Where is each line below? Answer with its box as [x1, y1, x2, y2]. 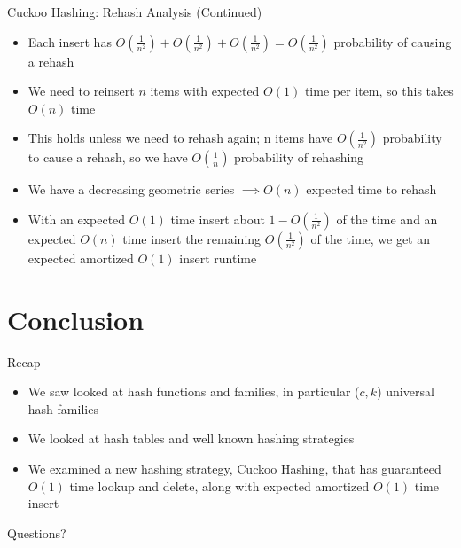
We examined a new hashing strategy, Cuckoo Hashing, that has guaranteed [27, 459, 441, 478]
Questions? [7, 523, 66, 542]
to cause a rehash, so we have [27, 148, 188, 167]
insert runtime [179, 248, 257, 267]
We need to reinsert [27, 82, 135, 100]
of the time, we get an [310, 229, 431, 247]
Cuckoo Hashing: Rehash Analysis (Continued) [7, 3, 262, 20]
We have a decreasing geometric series [27, 180, 235, 199]
